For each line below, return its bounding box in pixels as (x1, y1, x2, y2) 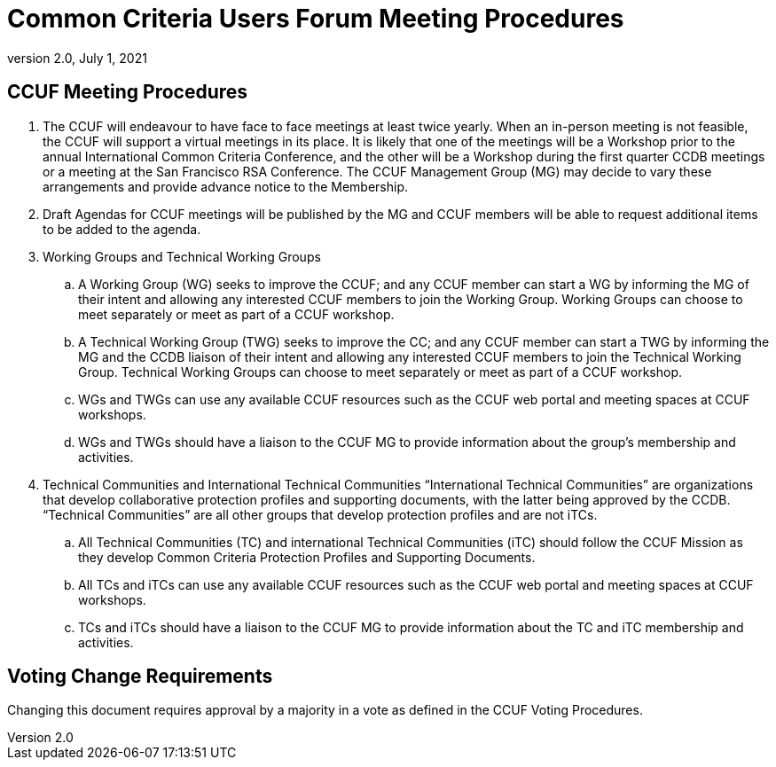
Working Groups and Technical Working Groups (43, 248, 321, 264)
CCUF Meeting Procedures (7, 81, 248, 104)
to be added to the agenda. (43, 221, 201, 237)
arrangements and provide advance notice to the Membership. (43, 178, 409, 194)
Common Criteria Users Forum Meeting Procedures (7, 4, 624, 34)
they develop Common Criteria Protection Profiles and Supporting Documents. (78, 549, 536, 565)
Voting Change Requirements (7, 665, 273, 688)
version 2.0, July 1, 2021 (7, 50, 147, 66)
